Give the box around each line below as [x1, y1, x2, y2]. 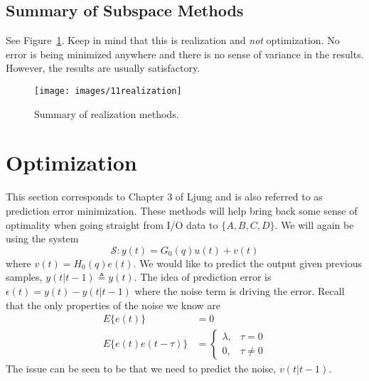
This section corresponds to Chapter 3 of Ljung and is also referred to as [6, 189, 323, 204]
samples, [6, 269, 43, 284]
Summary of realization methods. [34, 106, 179, 121]
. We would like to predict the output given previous [133, 255, 362, 270]
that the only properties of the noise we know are [6, 297, 221, 312]
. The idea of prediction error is [134, 269, 272, 284]
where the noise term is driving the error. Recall [134, 283, 345, 298]
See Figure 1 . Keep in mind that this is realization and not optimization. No [6, 33, 340, 48]
